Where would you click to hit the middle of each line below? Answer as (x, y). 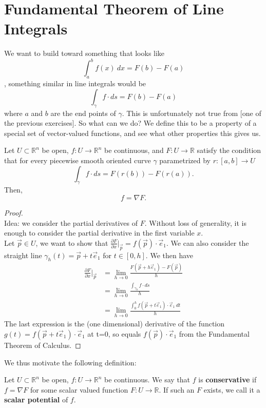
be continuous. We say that (147, 380)
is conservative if (227, 380)
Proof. (14, 212)
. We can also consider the (208, 242)
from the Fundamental (214, 333)
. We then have (169, 255)
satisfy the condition (229, 150)
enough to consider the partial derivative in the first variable (99, 233)
